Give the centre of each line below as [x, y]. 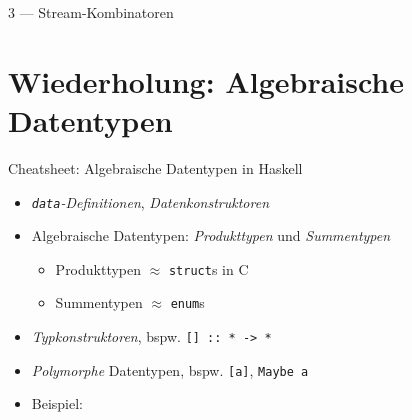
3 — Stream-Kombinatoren [91, 12]
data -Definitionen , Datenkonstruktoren [150, 201]
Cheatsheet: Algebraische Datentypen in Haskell [155, 167]
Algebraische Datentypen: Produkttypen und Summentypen [211, 235]
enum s [187, 302]
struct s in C [208, 268]
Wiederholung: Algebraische [206, 80]
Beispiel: [57, 403]
